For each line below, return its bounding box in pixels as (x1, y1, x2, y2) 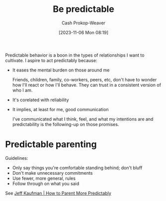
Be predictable (53, 3, 114, 15)
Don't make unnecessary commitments (12, 170, 93, 176)
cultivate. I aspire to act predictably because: (5, 57, 97, 63)
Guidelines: (5, 155, 28, 161)
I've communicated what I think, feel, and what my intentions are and (12, 116, 154, 122)
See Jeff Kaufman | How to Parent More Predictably (5, 190, 112, 196)
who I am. (12, 87, 33, 93)
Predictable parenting (5, 139, 97, 150)
